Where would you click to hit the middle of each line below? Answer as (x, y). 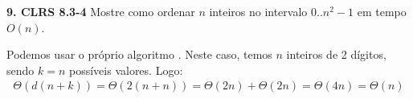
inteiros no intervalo (258, 11)
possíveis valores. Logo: (126, 70)
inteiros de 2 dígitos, (336, 54)
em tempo (382, 11)
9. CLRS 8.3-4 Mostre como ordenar (101, 11)
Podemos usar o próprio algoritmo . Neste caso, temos (139, 54)
